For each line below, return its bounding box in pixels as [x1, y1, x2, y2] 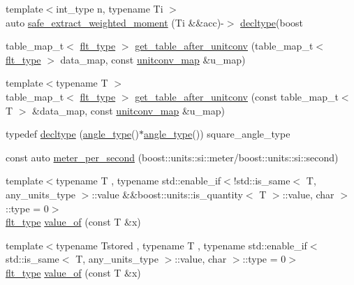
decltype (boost [240, 15, 304, 29]
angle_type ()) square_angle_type [144, 126, 290, 141]
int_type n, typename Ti [56, 1, 163, 15]
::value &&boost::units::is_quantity [91, 187, 243, 201]
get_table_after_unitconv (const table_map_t [135, 89, 339, 103]
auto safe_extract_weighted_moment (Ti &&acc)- [6, 15, 224, 29]
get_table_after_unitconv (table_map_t [135, 38, 314, 53]
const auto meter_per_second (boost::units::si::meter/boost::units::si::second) [6, 149, 339, 164]
